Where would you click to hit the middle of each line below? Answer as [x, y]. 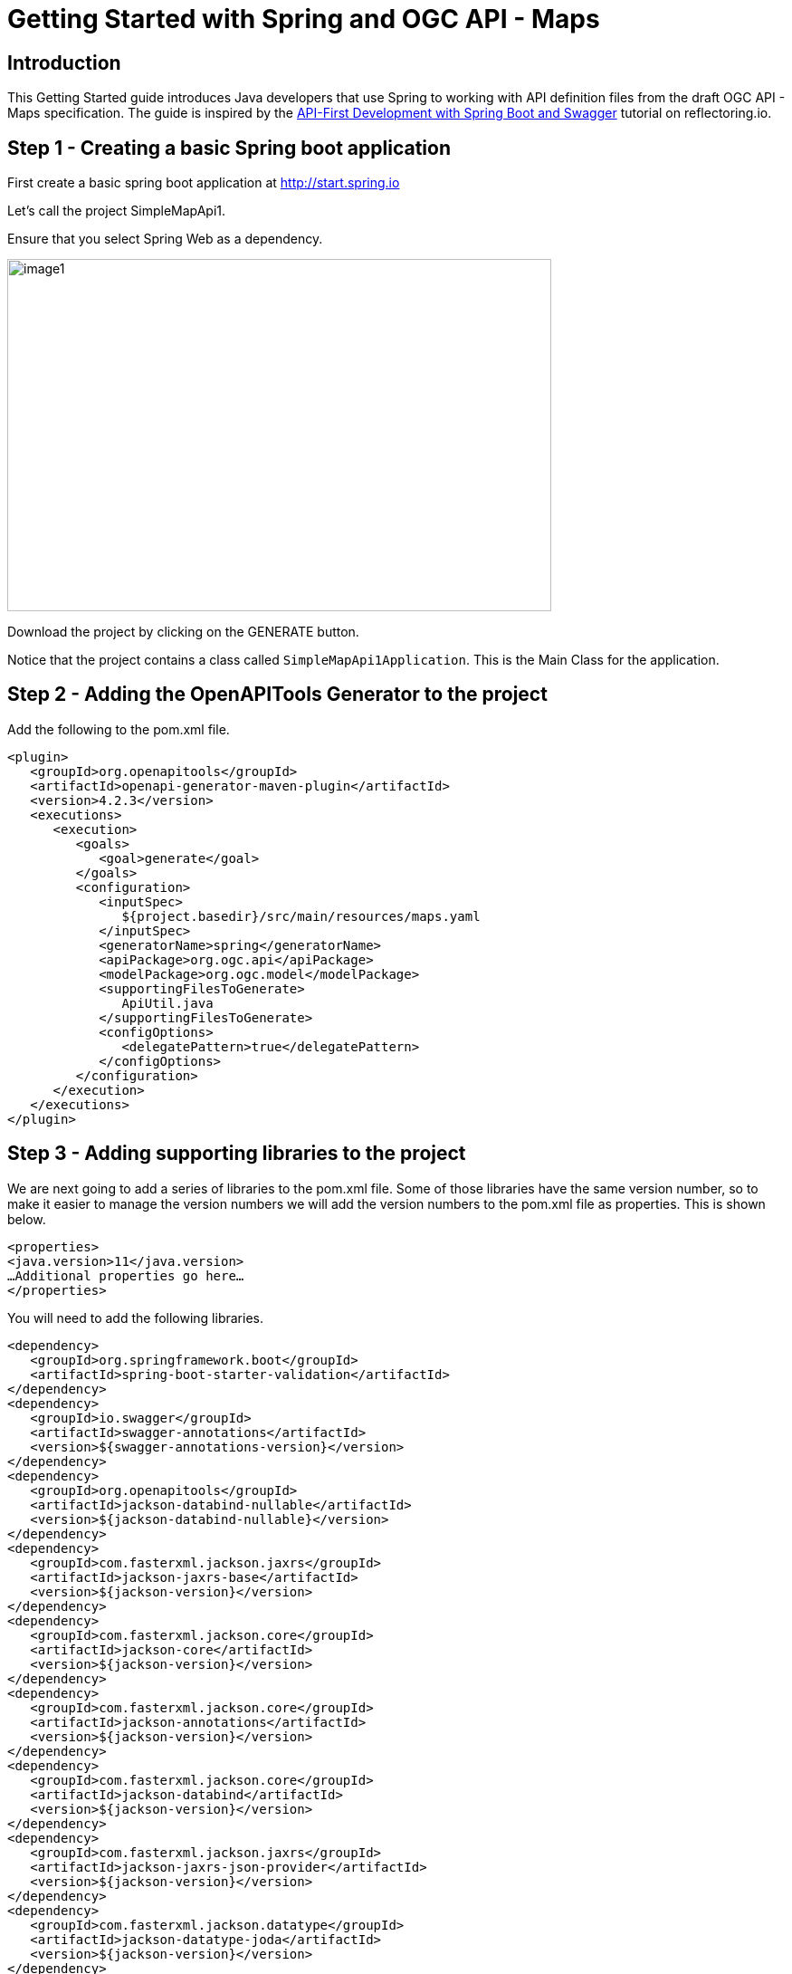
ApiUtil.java [167, 1003]
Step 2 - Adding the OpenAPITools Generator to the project [277, 695]
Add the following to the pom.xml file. [119, 729]
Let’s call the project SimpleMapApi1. [117, 211]
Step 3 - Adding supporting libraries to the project [237, 1154]
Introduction [64, 62]
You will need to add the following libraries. [135, 1318]
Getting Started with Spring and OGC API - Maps [304, 19]
